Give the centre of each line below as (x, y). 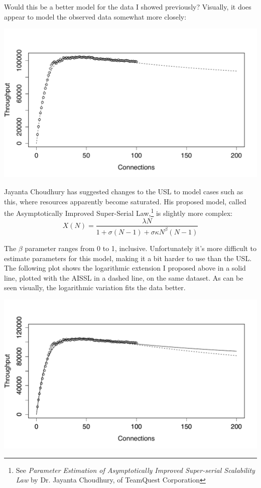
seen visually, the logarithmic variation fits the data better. (95, 287)
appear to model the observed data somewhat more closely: (95, 16)
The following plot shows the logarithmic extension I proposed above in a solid (125, 268)
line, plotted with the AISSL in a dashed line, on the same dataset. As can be (124, 277)
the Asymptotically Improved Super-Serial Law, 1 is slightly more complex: (118, 212)
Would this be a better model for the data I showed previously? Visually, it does (128, 7)
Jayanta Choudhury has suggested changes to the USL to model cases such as (124, 192)
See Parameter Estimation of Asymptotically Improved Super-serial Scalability (135, 470)
